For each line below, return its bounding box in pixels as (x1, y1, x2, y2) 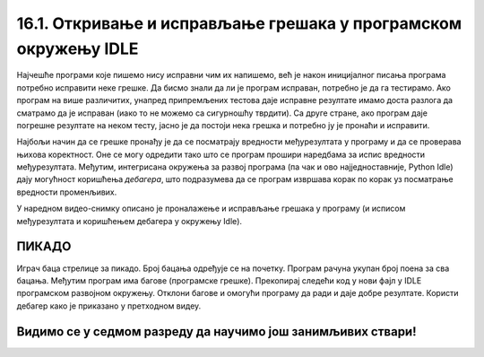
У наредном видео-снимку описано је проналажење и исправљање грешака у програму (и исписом (16, 203, 406, 214)
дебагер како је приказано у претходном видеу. (16, 300, 202, 311)
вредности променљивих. (16, 187, 117, 197)
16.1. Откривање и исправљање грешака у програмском (16, 13, 462, 33)
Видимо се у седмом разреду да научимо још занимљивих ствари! (16, 324, 417, 339)
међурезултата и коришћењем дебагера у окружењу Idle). (16, 215, 242, 226)
